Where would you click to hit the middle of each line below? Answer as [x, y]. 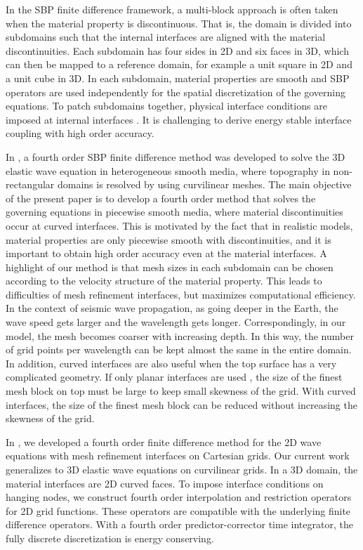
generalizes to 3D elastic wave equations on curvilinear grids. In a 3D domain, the [182, 469]
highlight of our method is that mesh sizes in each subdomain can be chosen [170, 267]
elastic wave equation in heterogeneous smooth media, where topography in [168, 170]
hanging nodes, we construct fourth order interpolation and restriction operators [179, 497]
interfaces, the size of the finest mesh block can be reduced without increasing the [181, 404]
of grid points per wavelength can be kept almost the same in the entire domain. [179, 349]
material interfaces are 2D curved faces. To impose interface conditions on [165, 483]
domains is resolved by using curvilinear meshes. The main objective [204, 184]
